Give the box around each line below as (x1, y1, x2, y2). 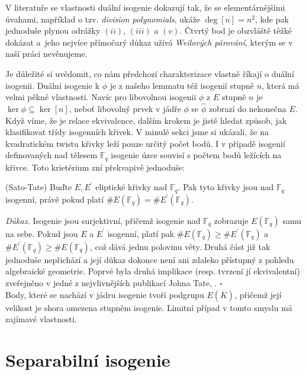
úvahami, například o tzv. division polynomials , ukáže (5, 12, 200, 25)
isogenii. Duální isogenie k (5, 79, 100, 91)
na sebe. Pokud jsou (5, 227, 78, 239)
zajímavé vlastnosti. (5, 313, 77, 325)
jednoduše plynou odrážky (5, 24, 101, 37)
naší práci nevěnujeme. (5, 47, 88, 60)
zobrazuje (214, 214, 249, 226)
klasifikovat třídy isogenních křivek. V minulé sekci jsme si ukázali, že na (5, 126, 269, 138)
